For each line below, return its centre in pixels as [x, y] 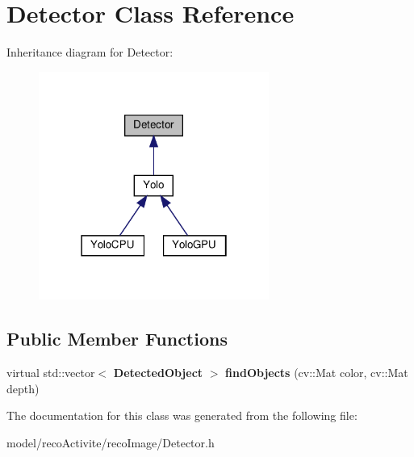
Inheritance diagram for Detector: [90, 52]
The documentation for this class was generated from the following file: [182, 415]
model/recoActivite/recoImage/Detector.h [111, 443]
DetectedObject [158, 373]
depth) [23, 388]
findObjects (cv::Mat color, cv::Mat [317, 373]
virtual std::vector [51, 373]
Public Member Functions [117, 339]
